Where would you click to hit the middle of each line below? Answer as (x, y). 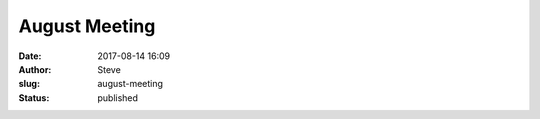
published (118, 97)
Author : (35, 69)
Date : (30, 56)
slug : (29, 84)
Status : (34, 97)
